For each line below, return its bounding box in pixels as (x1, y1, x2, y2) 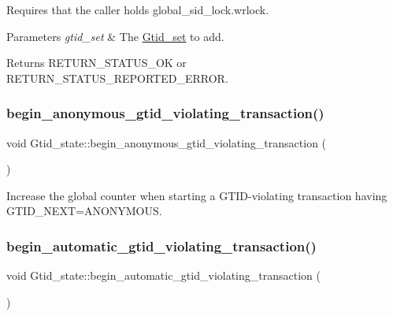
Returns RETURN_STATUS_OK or (6, 54, 187, 71)
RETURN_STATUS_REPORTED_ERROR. (6, 69, 228, 86)
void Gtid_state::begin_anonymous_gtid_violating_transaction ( (6, 134, 327, 151)
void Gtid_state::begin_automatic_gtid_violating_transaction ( (6, 267, 321, 284)
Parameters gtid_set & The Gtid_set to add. (6, 28, 224, 44)
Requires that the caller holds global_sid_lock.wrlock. (6, 2, 269, 17)
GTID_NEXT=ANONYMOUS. (6, 203, 162, 219)
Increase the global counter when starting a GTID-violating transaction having (6, 187, 387, 203)
